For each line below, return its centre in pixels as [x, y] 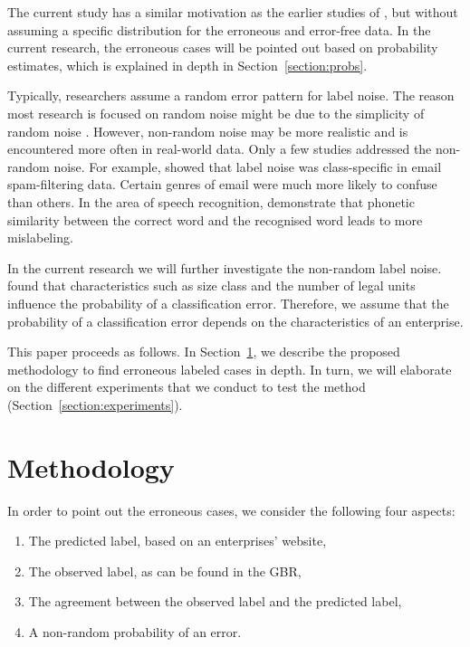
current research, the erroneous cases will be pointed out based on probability [223, 48]
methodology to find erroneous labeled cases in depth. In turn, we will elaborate [230, 369]
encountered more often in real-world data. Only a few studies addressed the [220, 149]
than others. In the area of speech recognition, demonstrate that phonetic [211, 201]
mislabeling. [40, 238]
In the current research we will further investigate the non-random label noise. [225, 267]
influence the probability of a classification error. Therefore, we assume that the [228, 303]
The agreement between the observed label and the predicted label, [215, 601]
